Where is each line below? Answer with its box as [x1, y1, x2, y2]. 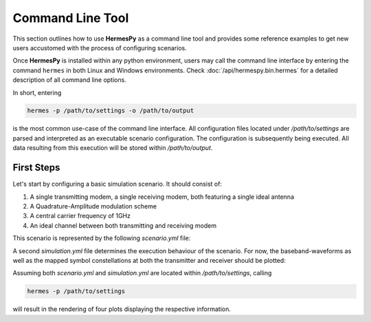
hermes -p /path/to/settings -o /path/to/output [27, 107, 194, 115]
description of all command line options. [12, 76, 126, 84]
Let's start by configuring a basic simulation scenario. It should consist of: [12, 180, 223, 189]
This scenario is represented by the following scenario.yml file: [12, 234, 191, 242]
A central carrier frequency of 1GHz [30, 212, 131, 220]
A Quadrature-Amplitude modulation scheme [30, 202, 157, 210]
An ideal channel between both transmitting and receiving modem [30, 221, 216, 230]
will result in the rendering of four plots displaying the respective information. [12, 305, 232, 313]
